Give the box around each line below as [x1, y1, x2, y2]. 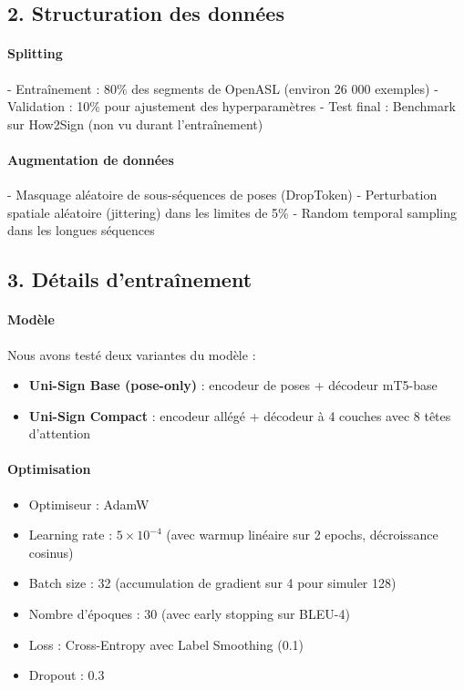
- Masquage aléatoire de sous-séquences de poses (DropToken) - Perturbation [7, 185, 438, 204]
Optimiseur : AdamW [28, 494, 150, 513]
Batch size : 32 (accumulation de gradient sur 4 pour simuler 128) [28, 573, 397, 592]
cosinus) [28, 542, 74, 561]
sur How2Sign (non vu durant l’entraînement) [7, 114, 263, 133]
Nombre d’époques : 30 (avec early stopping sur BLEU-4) [28, 604, 350, 623]
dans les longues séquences [7, 221, 155, 240]
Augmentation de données [7, 149, 174, 169]
